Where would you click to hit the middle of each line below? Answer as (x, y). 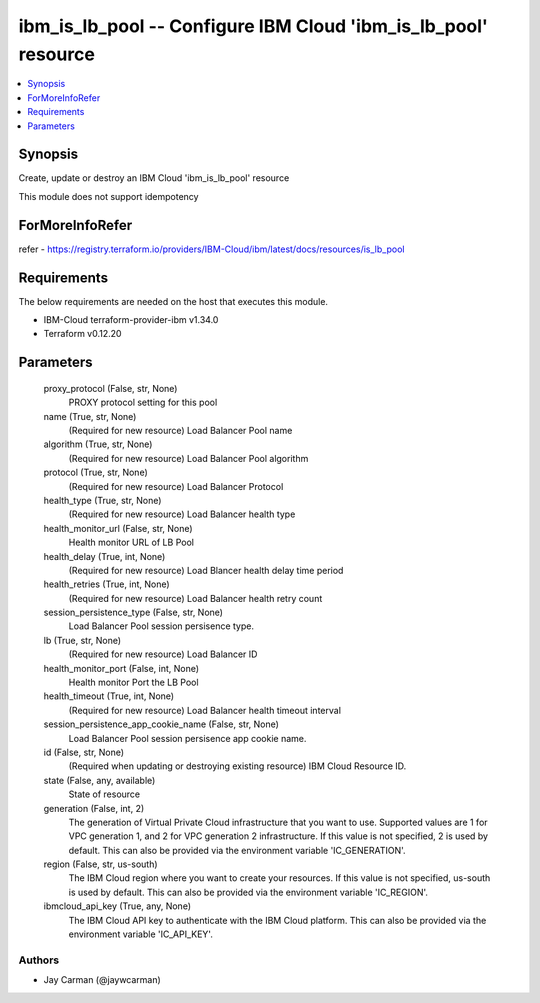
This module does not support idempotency (108, 196)
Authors (39, 960)
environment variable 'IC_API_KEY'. (141, 934)
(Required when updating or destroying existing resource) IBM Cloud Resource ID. (237, 766)
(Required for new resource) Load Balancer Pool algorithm (188, 458)
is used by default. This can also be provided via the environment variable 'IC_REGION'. (248, 892)
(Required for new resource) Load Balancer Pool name (180, 430)
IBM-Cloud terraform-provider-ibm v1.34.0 (131, 320)
